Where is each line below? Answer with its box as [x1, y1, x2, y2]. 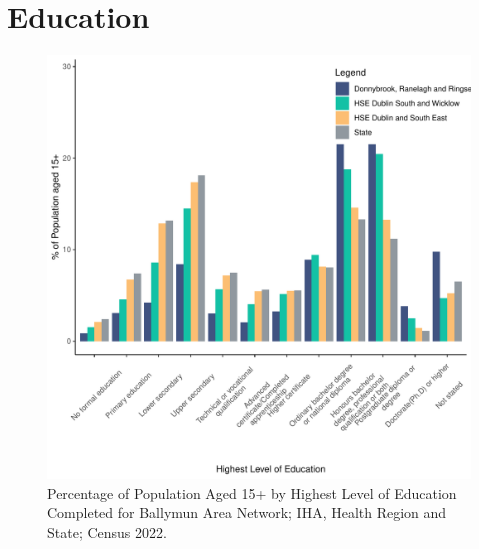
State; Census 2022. [47, 521, 167, 542]
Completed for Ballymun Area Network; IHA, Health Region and [47, 502, 447, 523]
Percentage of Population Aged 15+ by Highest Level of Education [47, 482, 457, 503]
